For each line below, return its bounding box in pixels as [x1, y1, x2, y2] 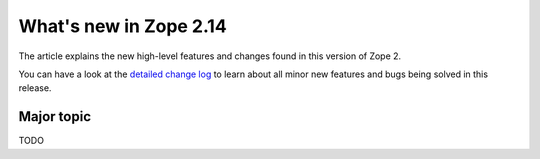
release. [18, 82, 52, 94]
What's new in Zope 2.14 [18, 15, 227, 37]
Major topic [18, 108, 92, 125]
